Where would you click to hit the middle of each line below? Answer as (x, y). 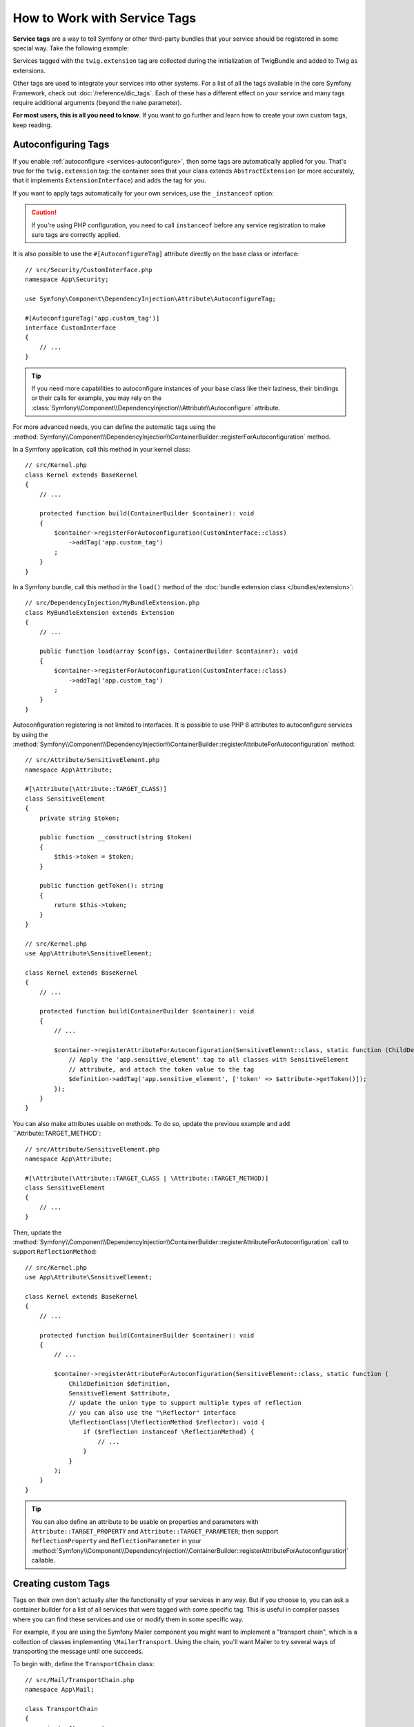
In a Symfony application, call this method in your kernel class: (101, 449)
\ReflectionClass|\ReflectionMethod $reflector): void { (167, 1422)
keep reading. (32, 125)
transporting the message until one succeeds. (78, 1651)
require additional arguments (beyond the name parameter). (97, 102)
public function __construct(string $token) (116, 837)
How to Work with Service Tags (105, 18)
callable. (43, 1561)
